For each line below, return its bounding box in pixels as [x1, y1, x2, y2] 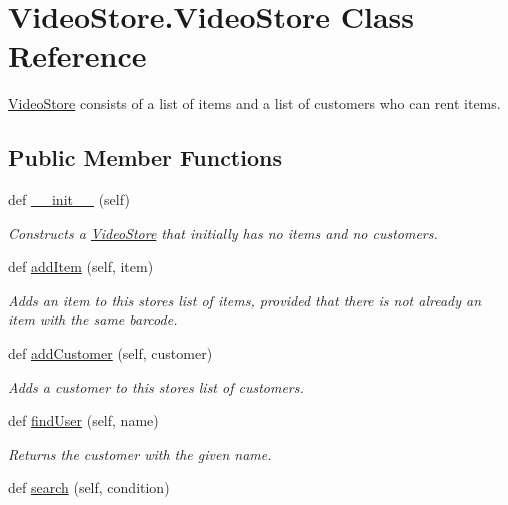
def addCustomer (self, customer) [8, 343, 213, 364]
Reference [8, 35, 147, 76]
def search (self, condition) [8, 477, 170, 498]
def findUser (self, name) [8, 410, 159, 431]
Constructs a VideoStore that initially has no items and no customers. [8, 222, 438, 243]
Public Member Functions [8, 142, 282, 173]
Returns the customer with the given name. [8, 443, 272, 464]
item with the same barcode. [8, 309, 178, 330]
